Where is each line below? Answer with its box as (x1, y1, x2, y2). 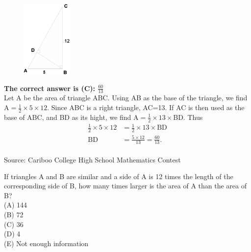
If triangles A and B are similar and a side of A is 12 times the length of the (4, 171, 233, 181)
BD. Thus (173, 112, 203, 122)
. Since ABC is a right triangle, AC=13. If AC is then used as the (47, 102, 245, 113)
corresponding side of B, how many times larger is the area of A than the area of (4, 181, 247, 191)
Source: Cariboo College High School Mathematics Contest (4, 155, 181, 165)
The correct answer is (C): (4, 83, 96, 93)
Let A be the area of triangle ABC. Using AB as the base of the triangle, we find (4, 92, 248, 103)
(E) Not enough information (4, 238, 89, 248)
